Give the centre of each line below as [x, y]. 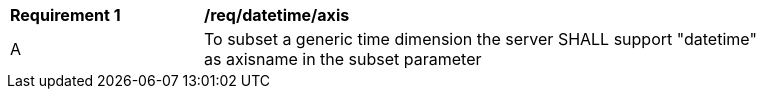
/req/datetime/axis [277, 15]
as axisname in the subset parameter [343, 59]
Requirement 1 [65, 15]
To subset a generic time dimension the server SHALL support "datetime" [480, 39]
